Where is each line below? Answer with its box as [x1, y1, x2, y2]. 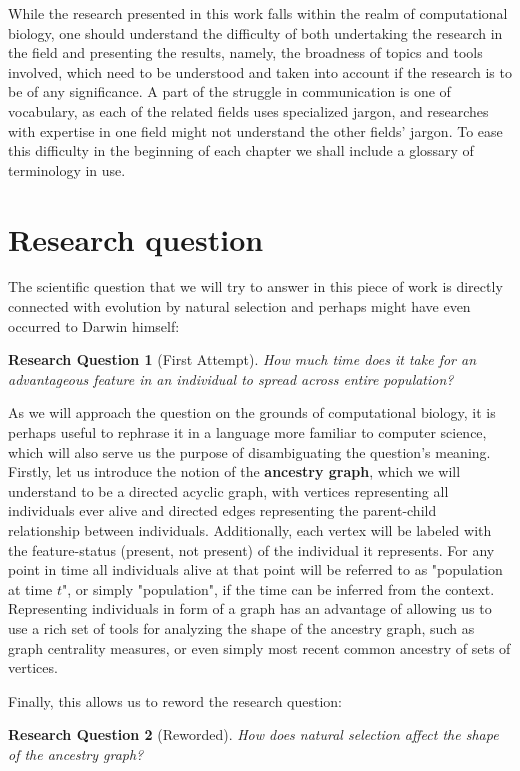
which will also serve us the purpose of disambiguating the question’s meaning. [8, 441, 491, 462]
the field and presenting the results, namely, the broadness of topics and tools [8, 42, 483, 63]
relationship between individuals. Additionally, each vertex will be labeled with [8, 520, 492, 540]
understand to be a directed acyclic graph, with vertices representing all [8, 480, 449, 501]
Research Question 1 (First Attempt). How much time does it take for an [8, 349, 477, 370]
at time [8, 578, 53, 599]
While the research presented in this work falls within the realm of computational [8, 3, 508, 23]
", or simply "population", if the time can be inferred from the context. [62, 578, 495, 599]
